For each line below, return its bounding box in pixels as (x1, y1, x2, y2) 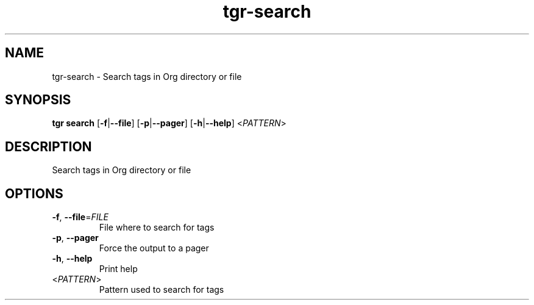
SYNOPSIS (5, 92, 71, 108)
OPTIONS (5, 185, 63, 201)
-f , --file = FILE (52, 212, 109, 223)
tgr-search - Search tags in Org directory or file (52, 71, 242, 82)
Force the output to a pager (99, 243, 209, 254)
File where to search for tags (99, 222, 215, 233)
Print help (99, 264, 138, 274)
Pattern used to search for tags (99, 284, 224, 295)
